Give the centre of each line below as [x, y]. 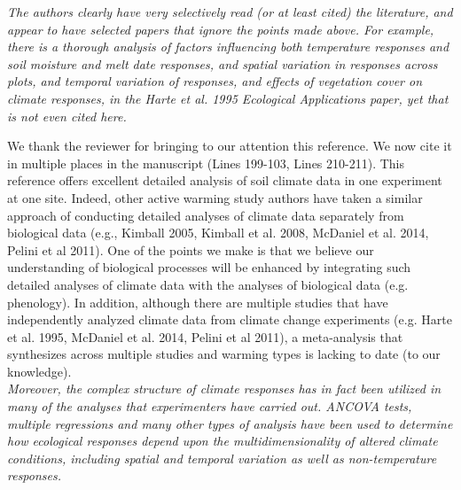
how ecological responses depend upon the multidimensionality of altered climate [223, 441]
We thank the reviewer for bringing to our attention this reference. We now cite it [230, 146]
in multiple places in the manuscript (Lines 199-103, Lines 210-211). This [206, 163]
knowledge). [39, 371]
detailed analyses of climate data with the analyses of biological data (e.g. [208, 284]
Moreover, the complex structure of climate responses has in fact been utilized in [224, 389]
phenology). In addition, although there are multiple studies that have [198, 302]
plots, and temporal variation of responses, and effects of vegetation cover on [215, 81]
